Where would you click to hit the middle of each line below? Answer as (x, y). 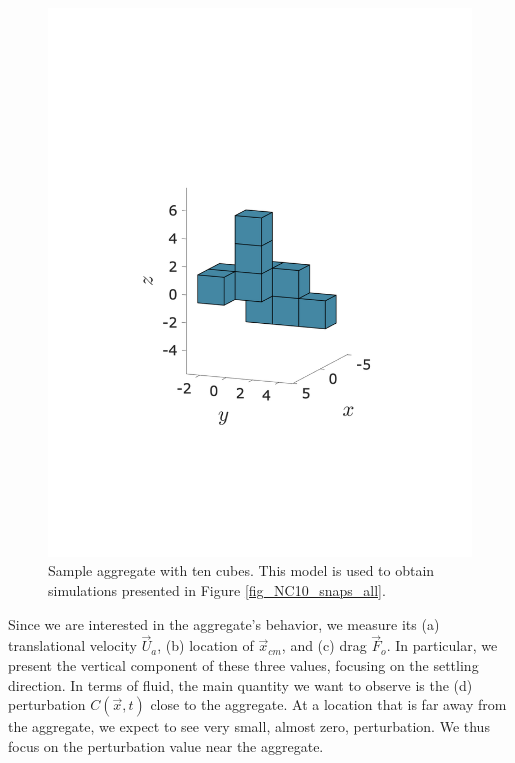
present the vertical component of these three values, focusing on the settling (243, 665)
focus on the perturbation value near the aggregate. (166, 745)
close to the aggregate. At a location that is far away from (328, 704)
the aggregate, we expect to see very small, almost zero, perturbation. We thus (249, 726)
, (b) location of (205, 645)
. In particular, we (442, 645)
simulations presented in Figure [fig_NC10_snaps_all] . (217, 590)
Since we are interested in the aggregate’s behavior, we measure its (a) (224, 623)
